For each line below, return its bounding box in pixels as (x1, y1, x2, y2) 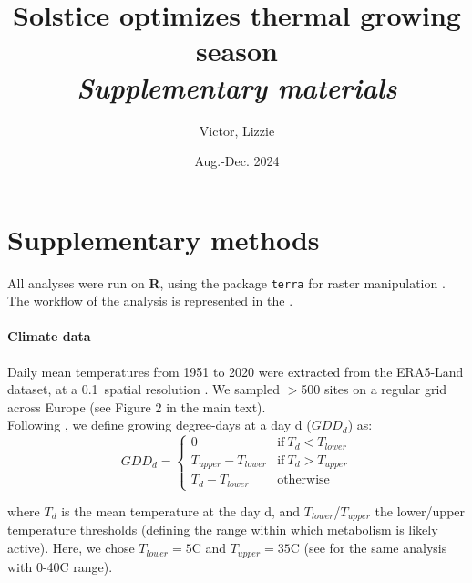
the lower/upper (375, 502, 466, 521)
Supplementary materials (77, 68, 397, 106)
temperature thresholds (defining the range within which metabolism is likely (7, 520, 438, 539)
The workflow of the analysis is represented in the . (7, 291, 293, 310)
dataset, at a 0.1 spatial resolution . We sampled (7, 380, 281, 399)
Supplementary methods (7, 220, 320, 257)
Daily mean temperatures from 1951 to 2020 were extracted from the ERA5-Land (7, 361, 464, 380)
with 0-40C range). (7, 557, 113, 576)
